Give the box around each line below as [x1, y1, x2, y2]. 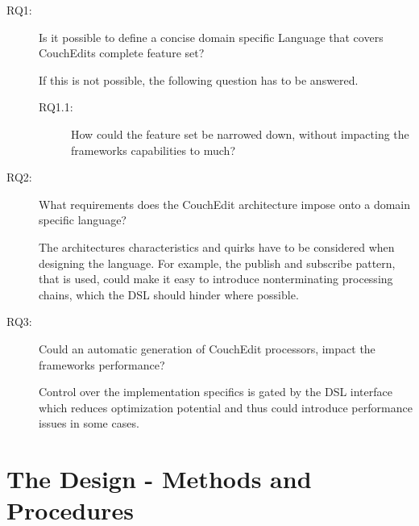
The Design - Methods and [6, 462, 312, 495]
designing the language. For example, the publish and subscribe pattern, [39, 254, 396, 271]
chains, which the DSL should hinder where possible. [39, 286, 299, 303]
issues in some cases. [39, 415, 139, 432]
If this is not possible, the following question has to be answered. [39, 71, 359, 88]
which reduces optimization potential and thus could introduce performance [39, 399, 413, 415]
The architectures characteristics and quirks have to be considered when [39, 238, 395, 255]
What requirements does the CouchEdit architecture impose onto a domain [39, 195, 411, 212]
